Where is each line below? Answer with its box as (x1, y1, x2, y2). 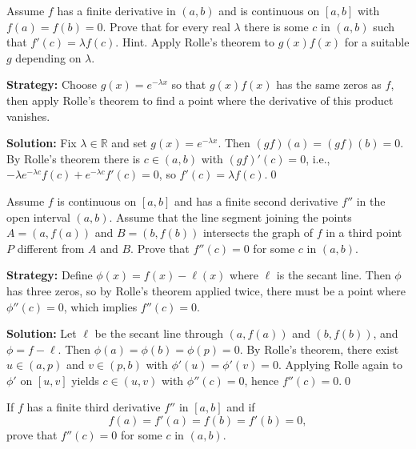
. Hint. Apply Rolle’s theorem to (115, 34, 274, 50)
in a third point (326, 224, 402, 241)
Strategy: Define (6, 267, 93, 283)
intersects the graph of (202, 224, 314, 241)
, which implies (63, 298, 138, 315)
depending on (15, 49, 82, 66)
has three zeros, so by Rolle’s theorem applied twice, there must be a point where (6, 282, 406, 299)
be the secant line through (94, 325, 223, 342)
